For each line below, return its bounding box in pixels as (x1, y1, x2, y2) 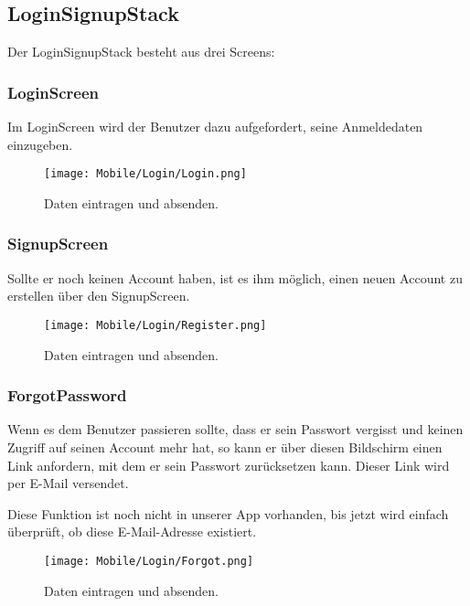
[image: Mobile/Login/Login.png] (44, 167, 247, 181)
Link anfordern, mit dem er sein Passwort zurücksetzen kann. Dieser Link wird (7, 455, 450, 474)
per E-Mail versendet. (7, 473, 129, 493)
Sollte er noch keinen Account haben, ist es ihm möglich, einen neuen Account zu (7, 268, 463, 287)
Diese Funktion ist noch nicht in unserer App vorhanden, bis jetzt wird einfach (7, 504, 449, 523)
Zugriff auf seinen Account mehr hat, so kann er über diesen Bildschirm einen (7, 437, 443, 456)
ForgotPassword (7, 384, 127, 407)
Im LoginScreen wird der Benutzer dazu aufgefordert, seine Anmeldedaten (7, 117, 423, 136)
